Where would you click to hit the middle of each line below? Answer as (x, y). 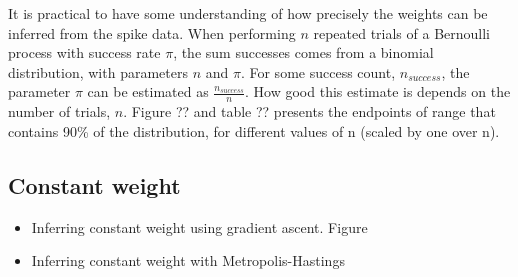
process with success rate (84, 52)
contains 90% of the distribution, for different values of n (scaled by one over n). (254, 130)
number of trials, (59, 111)
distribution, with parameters (98, 71)
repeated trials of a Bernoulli (402, 32)
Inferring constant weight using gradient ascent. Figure (199, 226)
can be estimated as (148, 91)
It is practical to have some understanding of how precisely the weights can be (248, 13)
